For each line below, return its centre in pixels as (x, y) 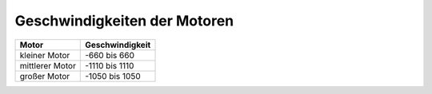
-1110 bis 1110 (110, 65)
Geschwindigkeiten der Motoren (124, 21)
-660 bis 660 (110, 55)
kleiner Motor (45, 55)
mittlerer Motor (48, 65)
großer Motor (45, 76)
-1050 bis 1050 (113, 76)
